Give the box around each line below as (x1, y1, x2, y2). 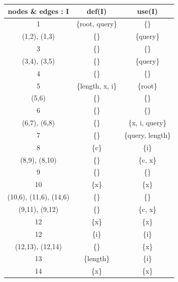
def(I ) (87, 5, 107, 16)
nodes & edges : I (7, 5, 69, 16)
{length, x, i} (77, 80, 117, 91)
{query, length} (124, 129, 171, 140)
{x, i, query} (128, 117, 167, 128)
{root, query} (76, 18, 117, 29)
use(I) (137, 5, 158, 16)
